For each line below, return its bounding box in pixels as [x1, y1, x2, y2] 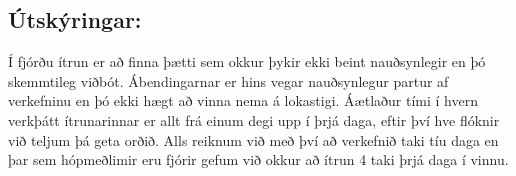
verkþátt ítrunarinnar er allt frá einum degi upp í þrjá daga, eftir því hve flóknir [8, 109, 500, 130]
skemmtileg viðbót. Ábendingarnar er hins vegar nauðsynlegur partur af [8, 70, 449, 91]
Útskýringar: [8, 4, 142, 35]
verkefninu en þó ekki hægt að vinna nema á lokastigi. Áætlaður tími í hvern [8, 90, 478, 111]
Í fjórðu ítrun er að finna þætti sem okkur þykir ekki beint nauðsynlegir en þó [8, 51, 486, 72]
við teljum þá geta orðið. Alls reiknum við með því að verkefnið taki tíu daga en [8, 129, 499, 150]
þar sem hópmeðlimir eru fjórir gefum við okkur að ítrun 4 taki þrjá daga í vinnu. [8, 149, 509, 170]
